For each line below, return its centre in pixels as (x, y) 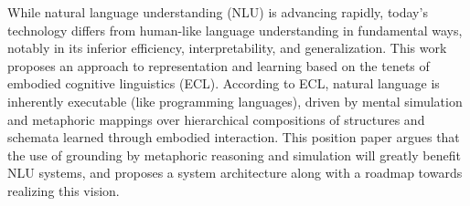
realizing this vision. (64, 190)
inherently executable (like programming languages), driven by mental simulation (235, 101)
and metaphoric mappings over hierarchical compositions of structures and (216, 119)
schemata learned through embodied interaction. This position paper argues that (234, 137)
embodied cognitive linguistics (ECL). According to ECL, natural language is (224, 83)
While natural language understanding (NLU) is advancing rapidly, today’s (218, 12)
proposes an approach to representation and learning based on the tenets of (219, 65)
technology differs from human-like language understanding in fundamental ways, (235, 30)
